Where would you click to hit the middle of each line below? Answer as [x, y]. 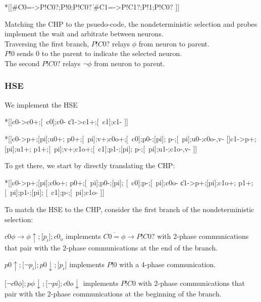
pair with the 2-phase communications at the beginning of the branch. [113, 293]
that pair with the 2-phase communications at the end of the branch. [111, 247]
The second [22, 63]
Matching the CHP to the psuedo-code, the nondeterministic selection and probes [131, 23]
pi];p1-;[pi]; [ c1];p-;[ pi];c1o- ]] [57, 192]
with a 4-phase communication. [168, 264]
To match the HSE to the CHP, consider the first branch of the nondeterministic [129, 209]
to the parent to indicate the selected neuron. [112, 53]
